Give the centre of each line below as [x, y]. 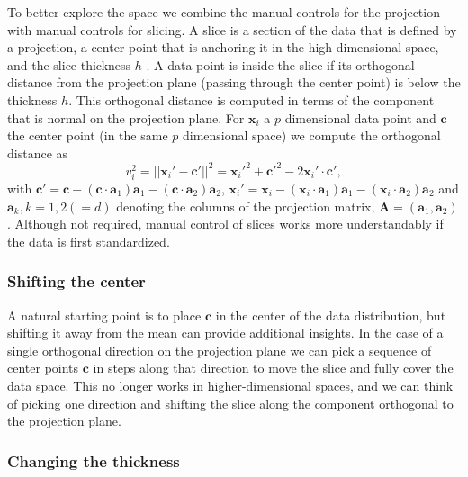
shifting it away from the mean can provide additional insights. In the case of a [225, 333]
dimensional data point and [360, 117]
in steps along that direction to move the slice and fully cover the [273, 368]
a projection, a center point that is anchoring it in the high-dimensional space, [223, 47]
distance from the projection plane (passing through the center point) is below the [234, 82]
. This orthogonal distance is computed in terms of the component [252, 99]
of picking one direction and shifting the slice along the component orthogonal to [230, 403]
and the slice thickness [69, 64]
